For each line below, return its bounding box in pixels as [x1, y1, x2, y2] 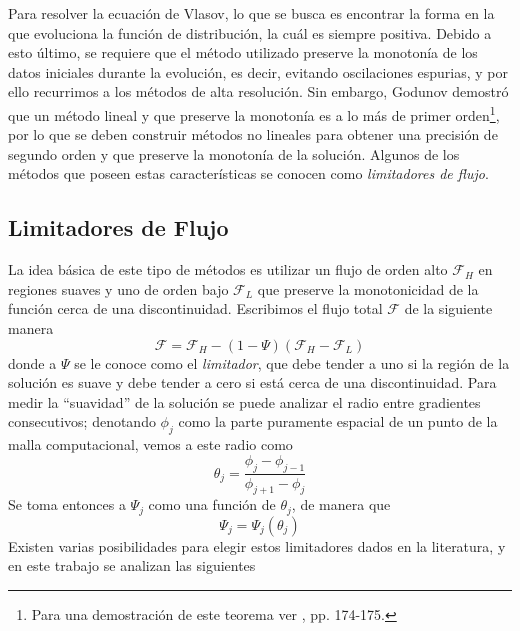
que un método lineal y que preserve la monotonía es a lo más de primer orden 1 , [8, 101, 500, 125]
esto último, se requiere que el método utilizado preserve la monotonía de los [8, 42, 478, 63]
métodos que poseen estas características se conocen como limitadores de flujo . [8, 163, 489, 184]
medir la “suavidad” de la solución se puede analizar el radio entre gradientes [8, 391, 481, 412]
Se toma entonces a [8, 494, 126, 515]
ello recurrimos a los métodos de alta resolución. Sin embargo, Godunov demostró [8, 81, 509, 102]
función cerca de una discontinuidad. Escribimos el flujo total [8, 298, 383, 319]
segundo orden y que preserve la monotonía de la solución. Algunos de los [8, 143, 460, 164]
